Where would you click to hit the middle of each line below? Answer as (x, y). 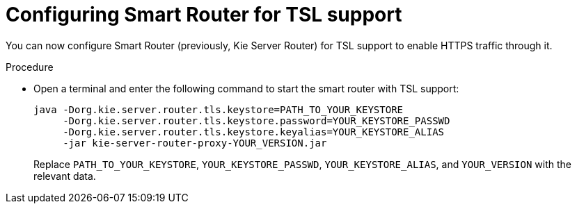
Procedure (30, 67)
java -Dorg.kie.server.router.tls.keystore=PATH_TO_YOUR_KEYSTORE (219, 109)
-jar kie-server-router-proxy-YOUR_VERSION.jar (195, 143)
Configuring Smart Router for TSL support (204, 15)
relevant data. (65, 176)
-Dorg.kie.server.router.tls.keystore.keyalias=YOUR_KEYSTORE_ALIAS (254, 132)
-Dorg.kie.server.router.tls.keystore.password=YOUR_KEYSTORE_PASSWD (256, 120)
